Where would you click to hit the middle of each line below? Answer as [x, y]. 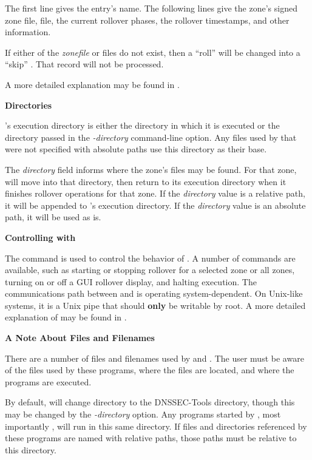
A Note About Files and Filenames [80, 338]
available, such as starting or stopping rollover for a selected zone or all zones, [150, 270]
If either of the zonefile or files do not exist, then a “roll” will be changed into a [153, 52]
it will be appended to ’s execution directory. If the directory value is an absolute [155, 205]
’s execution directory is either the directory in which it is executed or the [142, 125]
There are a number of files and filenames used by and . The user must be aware [154, 358]
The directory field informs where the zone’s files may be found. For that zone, [151, 169]
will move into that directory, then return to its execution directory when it [146, 181]
